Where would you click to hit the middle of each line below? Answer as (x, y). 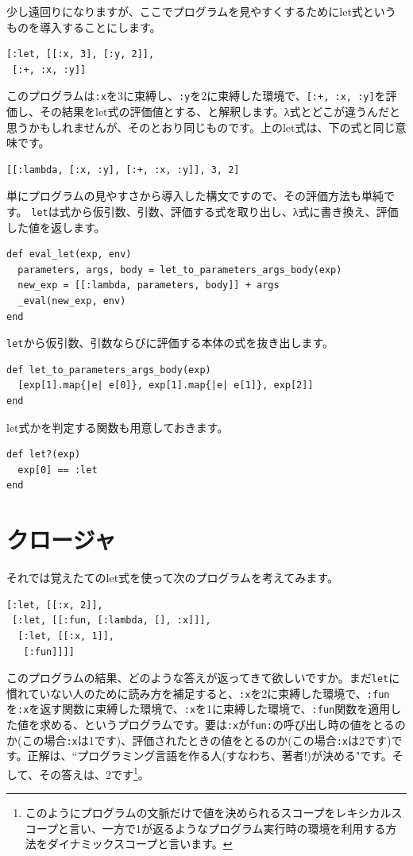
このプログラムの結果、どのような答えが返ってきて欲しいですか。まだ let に (203, 678)
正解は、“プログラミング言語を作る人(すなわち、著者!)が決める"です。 (210, 756)
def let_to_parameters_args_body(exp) (109, 370)
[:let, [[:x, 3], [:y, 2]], (81, 54)
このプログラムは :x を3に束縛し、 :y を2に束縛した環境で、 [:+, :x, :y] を (196, 96)
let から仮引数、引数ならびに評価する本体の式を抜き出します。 (170, 343)
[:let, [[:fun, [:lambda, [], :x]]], (112, 621)
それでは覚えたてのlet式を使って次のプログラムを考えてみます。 (172, 578)
